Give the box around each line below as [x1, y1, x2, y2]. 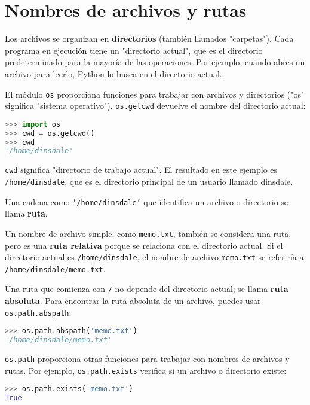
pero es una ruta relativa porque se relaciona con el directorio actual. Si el [5, 239, 283, 251]
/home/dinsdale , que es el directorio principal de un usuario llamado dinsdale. [5, 175, 293, 187]
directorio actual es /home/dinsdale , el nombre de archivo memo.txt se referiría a [5, 251, 304, 263]
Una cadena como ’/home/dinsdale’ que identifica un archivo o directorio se [5, 195, 288, 208]
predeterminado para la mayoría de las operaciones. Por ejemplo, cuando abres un [5, 56, 305, 68]
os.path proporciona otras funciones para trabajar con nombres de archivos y [5, 352, 290, 365]
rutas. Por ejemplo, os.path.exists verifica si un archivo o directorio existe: [5, 364, 287, 376]
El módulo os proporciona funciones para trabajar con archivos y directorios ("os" [5, 87, 305, 100]
